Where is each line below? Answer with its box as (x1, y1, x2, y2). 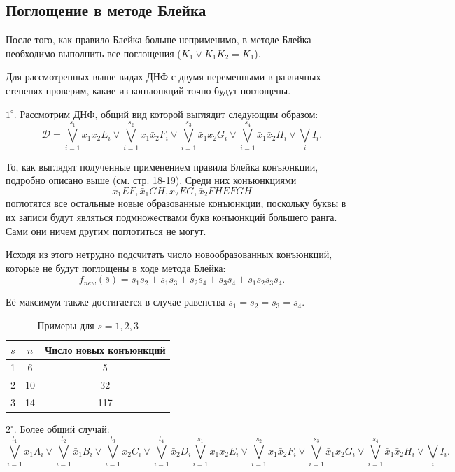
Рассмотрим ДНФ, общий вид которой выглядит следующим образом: (20, 106, 318, 121)
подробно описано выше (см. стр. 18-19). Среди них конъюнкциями (6, 173, 297, 187)
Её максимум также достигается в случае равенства (6, 294, 225, 309)
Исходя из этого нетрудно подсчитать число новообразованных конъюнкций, (6, 247, 332, 262)
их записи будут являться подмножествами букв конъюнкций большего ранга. (6, 209, 337, 224)
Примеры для (37, 317, 94, 332)
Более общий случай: (20, 422, 110, 436)
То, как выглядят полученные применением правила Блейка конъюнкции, (6, 159, 318, 173)
